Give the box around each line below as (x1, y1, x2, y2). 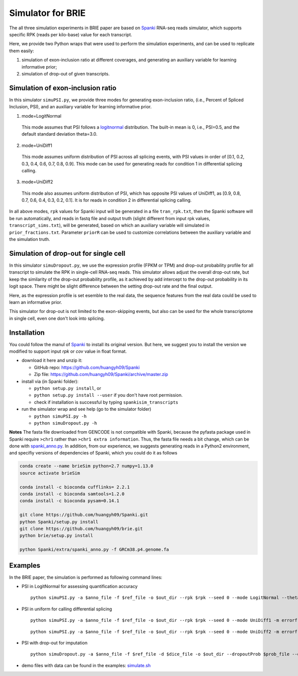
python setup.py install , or (34, 385, 101, 391)
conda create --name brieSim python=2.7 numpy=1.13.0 (19, 463, 153, 469)
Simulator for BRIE (9, 7, 86, 18)
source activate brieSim (19, 470, 80, 476)
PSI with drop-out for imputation (21, 640, 88, 646)
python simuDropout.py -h (34, 420, 97, 426)
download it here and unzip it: (21, 358, 83, 364)
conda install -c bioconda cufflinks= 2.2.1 (19, 484, 130, 490)
